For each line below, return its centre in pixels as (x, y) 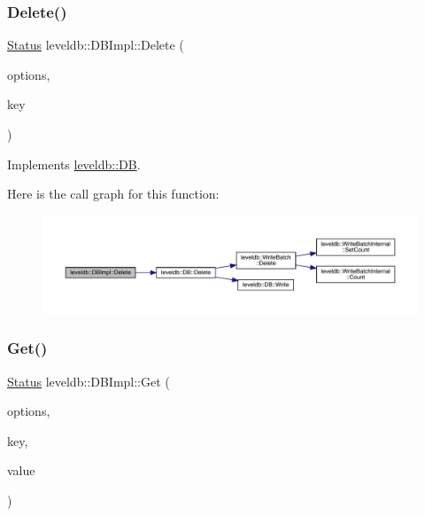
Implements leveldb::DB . (74, 164)
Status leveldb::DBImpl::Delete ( (96, 45)
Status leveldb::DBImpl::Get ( (89, 381)
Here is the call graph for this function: (113, 194)
